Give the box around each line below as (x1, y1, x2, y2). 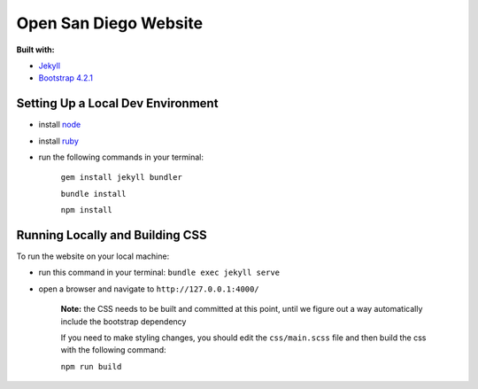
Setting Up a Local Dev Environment (16, 96, 219, 111)
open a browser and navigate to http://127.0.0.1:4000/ (38, 284, 260, 294)
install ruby (38, 136, 79, 146)
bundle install (60, 189, 127, 198)
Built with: (16, 44, 55, 55)
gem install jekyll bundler (60, 173, 183, 183)
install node (38, 120, 81, 130)
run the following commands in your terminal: (38, 152, 204, 163)
